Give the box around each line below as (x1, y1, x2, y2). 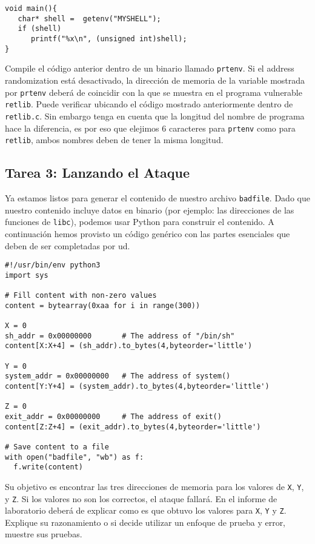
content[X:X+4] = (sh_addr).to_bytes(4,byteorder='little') (5, 341, 253, 351)
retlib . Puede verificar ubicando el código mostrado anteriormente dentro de (5, 98, 293, 110)
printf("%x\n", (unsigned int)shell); (30, 34, 187, 43)
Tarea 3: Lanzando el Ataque (5, 163, 190, 182)
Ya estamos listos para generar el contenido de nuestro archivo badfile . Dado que (5, 192, 310, 204)
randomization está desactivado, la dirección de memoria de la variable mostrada (5, 73, 305, 86)
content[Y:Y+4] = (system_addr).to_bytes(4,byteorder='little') (5, 381, 270, 391)
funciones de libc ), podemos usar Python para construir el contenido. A (5, 215, 274, 228)
